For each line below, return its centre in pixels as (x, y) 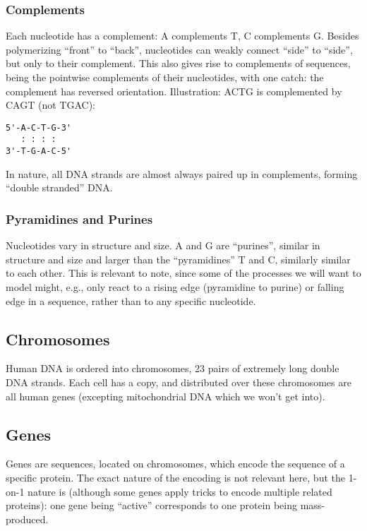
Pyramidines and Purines (79, 219)
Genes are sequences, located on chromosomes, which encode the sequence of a (175, 464)
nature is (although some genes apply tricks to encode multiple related (180, 491)
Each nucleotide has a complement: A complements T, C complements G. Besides (182, 36)
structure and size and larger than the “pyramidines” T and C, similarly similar (178, 259)
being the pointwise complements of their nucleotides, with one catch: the (165, 77)
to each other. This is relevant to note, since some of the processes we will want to (183, 273)
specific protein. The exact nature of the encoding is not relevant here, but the (175, 477)
